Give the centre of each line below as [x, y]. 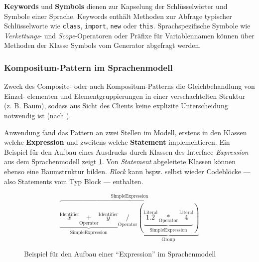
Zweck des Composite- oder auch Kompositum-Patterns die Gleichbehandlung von [129, 86]
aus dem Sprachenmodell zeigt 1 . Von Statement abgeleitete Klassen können [120, 161]
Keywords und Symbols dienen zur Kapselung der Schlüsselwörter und [116, 6]
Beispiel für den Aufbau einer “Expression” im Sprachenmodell [120, 254]
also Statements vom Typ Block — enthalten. [74, 181]
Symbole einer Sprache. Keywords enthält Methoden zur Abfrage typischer [118, 16]
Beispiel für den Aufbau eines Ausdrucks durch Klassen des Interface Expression [126, 151]
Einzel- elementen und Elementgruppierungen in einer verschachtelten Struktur [125, 96]
